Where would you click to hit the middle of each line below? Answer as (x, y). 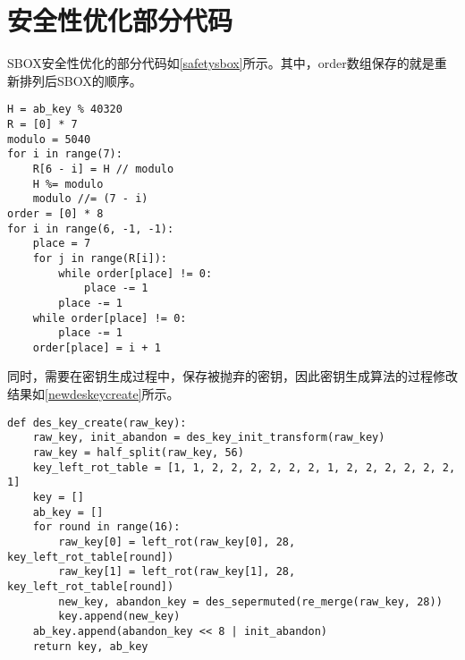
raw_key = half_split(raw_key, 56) (138, 452)
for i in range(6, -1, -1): (91, 228)
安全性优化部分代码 (120, 20)
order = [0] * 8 (55, 213)
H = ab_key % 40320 (65, 110)
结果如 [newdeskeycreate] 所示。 (93, 394)
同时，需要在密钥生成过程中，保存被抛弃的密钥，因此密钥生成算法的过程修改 (232, 376)
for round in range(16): (106, 527)
